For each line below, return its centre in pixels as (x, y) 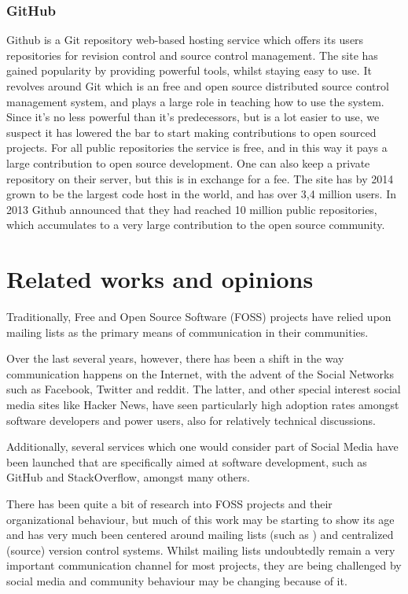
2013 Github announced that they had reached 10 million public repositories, (192, 209)
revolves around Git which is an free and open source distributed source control (198, 86)
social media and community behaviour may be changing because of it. (177, 580)
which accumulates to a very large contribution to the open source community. (196, 225)
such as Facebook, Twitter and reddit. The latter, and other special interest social (204, 389)
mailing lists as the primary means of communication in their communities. (187, 332)
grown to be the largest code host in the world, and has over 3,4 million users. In (202, 194)
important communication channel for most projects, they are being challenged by (204, 565)
